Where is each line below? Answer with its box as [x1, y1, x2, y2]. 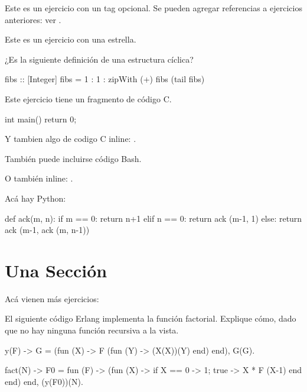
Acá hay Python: [5, 192, 66, 204]
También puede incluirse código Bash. [5, 152, 142, 164]
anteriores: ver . [5, 13, 61, 25]
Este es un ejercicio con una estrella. [5, 33, 136, 46]
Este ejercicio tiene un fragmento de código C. [5, 92, 172, 105]
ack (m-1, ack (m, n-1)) [5, 223, 90, 236]
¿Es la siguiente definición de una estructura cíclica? [5, 53, 194, 65]
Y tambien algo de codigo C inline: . [5, 132, 136, 145]
